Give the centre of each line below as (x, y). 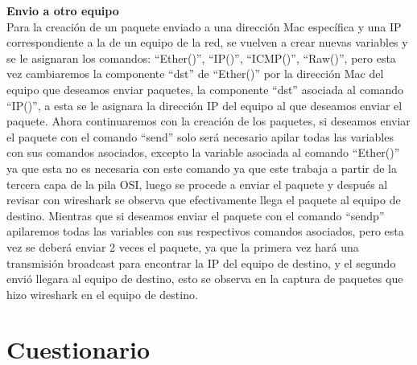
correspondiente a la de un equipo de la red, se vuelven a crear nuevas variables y (207, 42)
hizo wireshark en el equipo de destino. (102, 294)
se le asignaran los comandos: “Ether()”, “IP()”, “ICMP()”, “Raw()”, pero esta (201, 57)
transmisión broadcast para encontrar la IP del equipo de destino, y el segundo (201, 262)
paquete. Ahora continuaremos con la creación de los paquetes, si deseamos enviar (208, 121)
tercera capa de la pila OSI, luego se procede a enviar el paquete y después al (197, 184)
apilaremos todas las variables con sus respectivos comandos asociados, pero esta (205, 231)
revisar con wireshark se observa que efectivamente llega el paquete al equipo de (204, 200)
